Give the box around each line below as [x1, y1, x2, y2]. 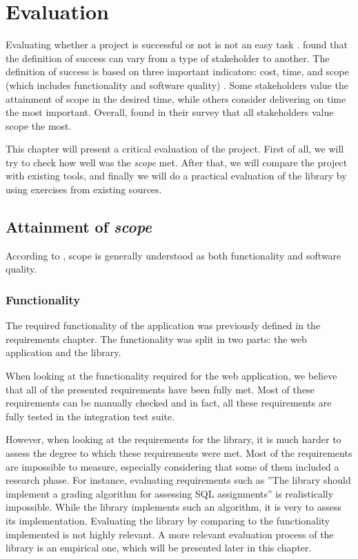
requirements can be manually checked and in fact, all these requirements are [6, 395, 332, 410]
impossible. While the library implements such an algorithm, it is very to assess [6, 500, 341, 514]
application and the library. [6, 345, 121, 360]
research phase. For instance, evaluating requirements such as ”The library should [6, 473, 351, 487]
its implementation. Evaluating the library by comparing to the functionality [6, 513, 330, 527]
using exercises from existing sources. [6, 182, 162, 197]
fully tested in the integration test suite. [6, 409, 175, 423]
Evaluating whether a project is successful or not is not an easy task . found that [6, 37, 348, 52]
